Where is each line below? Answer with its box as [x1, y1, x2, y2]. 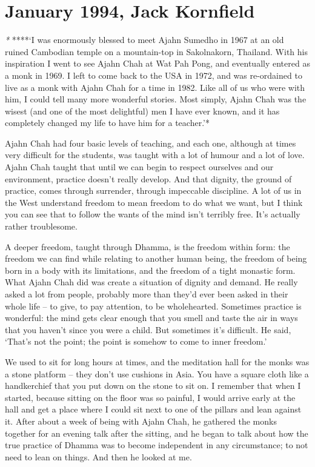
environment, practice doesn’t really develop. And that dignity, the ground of [5, 172, 292, 185]
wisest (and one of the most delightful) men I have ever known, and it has [5, 104, 280, 117]
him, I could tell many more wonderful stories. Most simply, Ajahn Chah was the [5, 93, 307, 105]
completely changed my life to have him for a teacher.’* [5, 116, 210, 129]
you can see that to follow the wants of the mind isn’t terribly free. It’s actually [5, 208, 300, 220]
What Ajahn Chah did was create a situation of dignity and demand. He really [5, 276, 298, 288]
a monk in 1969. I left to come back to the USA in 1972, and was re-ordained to [5, 68, 302, 81]
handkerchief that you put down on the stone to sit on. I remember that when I [5, 379, 301, 392]
